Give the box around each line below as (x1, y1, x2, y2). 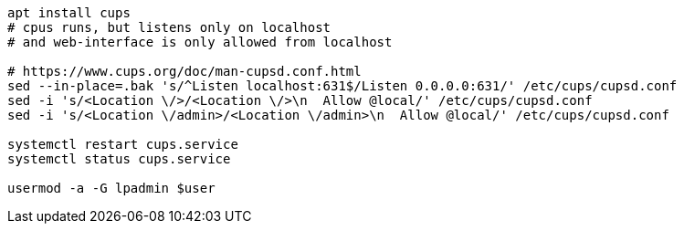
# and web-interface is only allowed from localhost (7, 35, 393, 49)
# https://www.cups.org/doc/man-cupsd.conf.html (7, 64, 362, 79)
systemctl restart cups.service (7, 137, 238, 152)
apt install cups (7, 5, 131, 20)
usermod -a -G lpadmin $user (7, 181, 216, 195)
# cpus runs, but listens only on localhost (7, 20, 331, 35)
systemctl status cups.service (7, 152, 231, 166)
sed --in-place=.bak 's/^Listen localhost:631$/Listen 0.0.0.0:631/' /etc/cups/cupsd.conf (7, 79, 678, 93)
